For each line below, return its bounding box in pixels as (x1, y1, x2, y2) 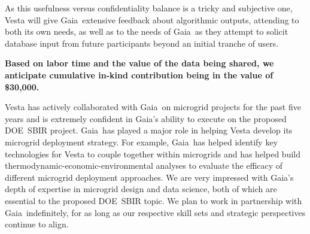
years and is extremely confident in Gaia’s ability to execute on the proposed (5, 112, 287, 124)
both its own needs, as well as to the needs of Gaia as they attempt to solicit (5, 25, 288, 38)
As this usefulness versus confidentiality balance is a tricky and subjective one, (5, 2, 293, 14)
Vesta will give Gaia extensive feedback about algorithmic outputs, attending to (5, 13, 299, 26)
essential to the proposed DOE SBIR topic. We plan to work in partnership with (5, 194, 302, 206)
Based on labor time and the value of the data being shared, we (5, 57, 274, 69)
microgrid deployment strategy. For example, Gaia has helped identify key (5, 135, 278, 148)
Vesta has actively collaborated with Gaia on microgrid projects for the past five (5, 101, 301, 113)
